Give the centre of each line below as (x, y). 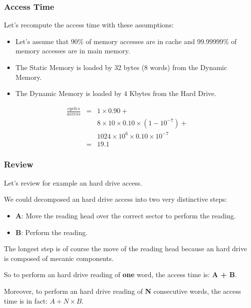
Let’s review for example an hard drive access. (73, 182)
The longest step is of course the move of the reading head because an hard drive (125, 249)
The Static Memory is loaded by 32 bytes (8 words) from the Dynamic (121, 67)
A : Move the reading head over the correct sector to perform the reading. (125, 215)
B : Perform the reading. (51, 232)
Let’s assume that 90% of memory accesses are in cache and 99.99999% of (126, 41)
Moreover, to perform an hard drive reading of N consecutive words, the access (123, 291)
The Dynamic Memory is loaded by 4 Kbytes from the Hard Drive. (116, 93)
